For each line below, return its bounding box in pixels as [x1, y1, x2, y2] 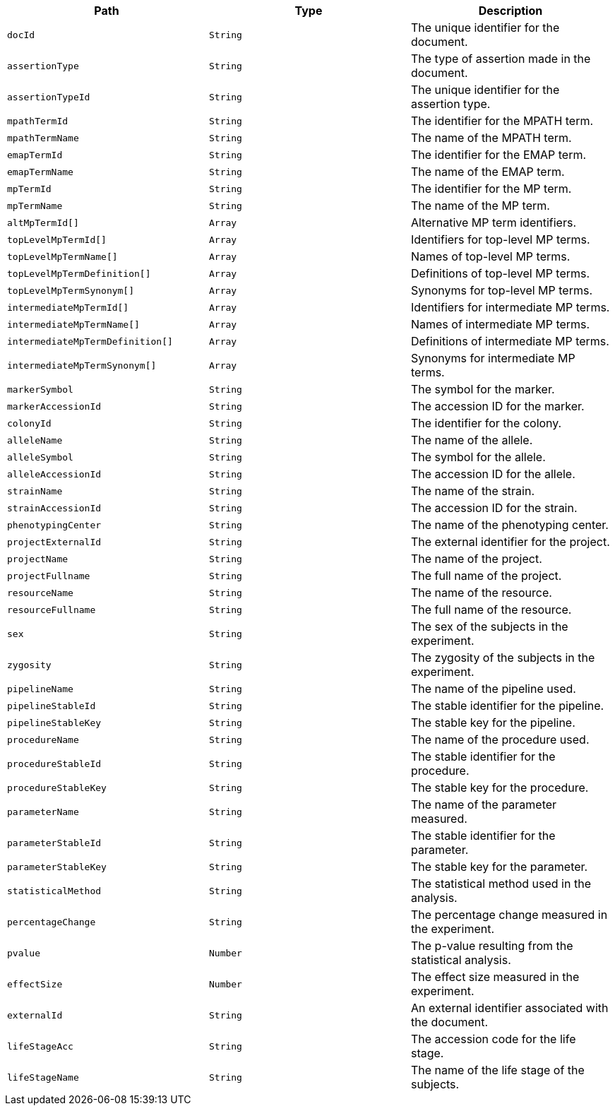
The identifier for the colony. [410, 416, 562, 430]
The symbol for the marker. [410, 382, 555, 396]
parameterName [7, 806, 79, 817]
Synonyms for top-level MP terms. [410, 283, 593, 297]
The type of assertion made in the [410, 52, 591, 66]
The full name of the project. [410, 569, 562, 583]
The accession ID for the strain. [410, 501, 578, 515]
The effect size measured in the [410, 970, 580, 984]
